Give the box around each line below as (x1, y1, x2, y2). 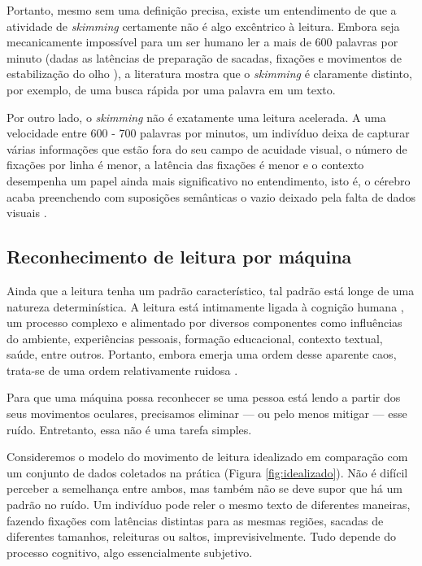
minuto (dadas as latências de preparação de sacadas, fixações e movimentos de (7, 49, 402, 66)
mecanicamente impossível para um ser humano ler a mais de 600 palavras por (7, 33, 398, 50)
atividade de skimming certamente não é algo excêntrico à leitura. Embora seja (7, 17, 400, 34)
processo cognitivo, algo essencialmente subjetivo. (7, 543, 253, 560)
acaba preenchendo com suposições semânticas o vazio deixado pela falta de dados (7, 188, 415, 205)
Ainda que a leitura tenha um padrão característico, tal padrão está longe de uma (7, 281, 415, 298)
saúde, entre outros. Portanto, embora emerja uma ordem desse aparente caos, (7, 346, 397, 363)
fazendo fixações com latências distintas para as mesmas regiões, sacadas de (7, 512, 384, 529)
